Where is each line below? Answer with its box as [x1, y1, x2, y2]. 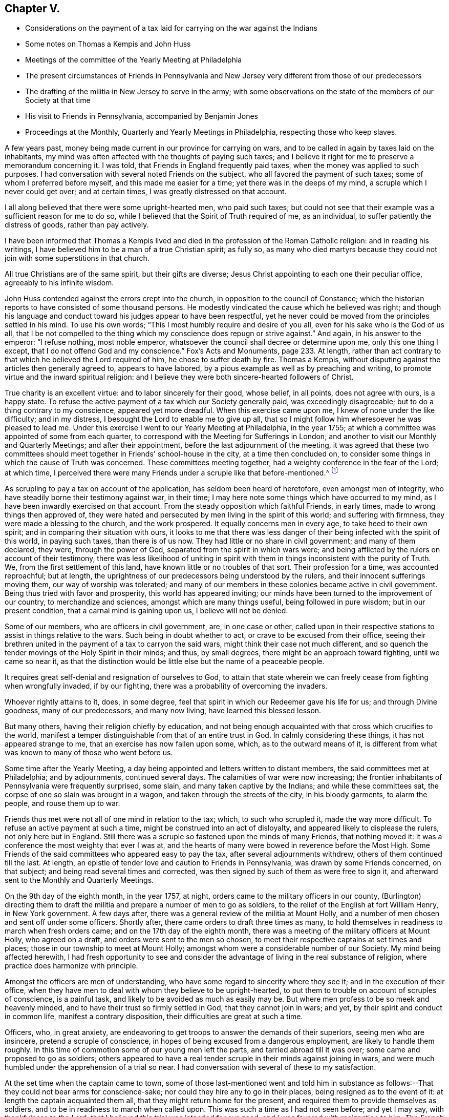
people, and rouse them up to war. [5, 799, 120, 808]
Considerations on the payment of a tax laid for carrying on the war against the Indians [25, 24, 317, 33]
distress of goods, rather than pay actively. [5, 220, 149, 230]
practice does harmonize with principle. [5, 961, 138, 970]
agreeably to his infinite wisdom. [5, 278, 114, 287]
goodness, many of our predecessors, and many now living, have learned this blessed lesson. [5, 706, 322, 715]
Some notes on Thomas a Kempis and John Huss [25, 39, 191, 49]
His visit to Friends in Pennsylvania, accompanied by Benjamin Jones [25, 112, 258, 121]
